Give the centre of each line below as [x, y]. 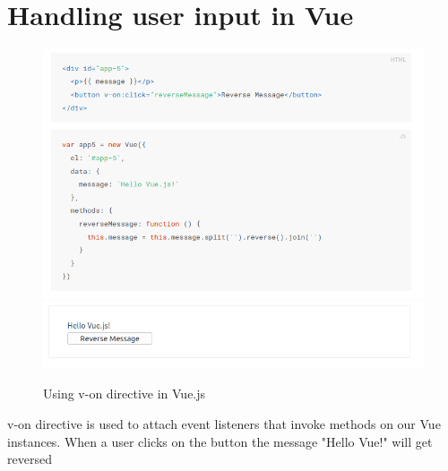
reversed [30, 459]
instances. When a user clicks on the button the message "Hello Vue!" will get [220, 441]
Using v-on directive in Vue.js [125, 394]
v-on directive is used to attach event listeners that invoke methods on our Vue [224, 423]
